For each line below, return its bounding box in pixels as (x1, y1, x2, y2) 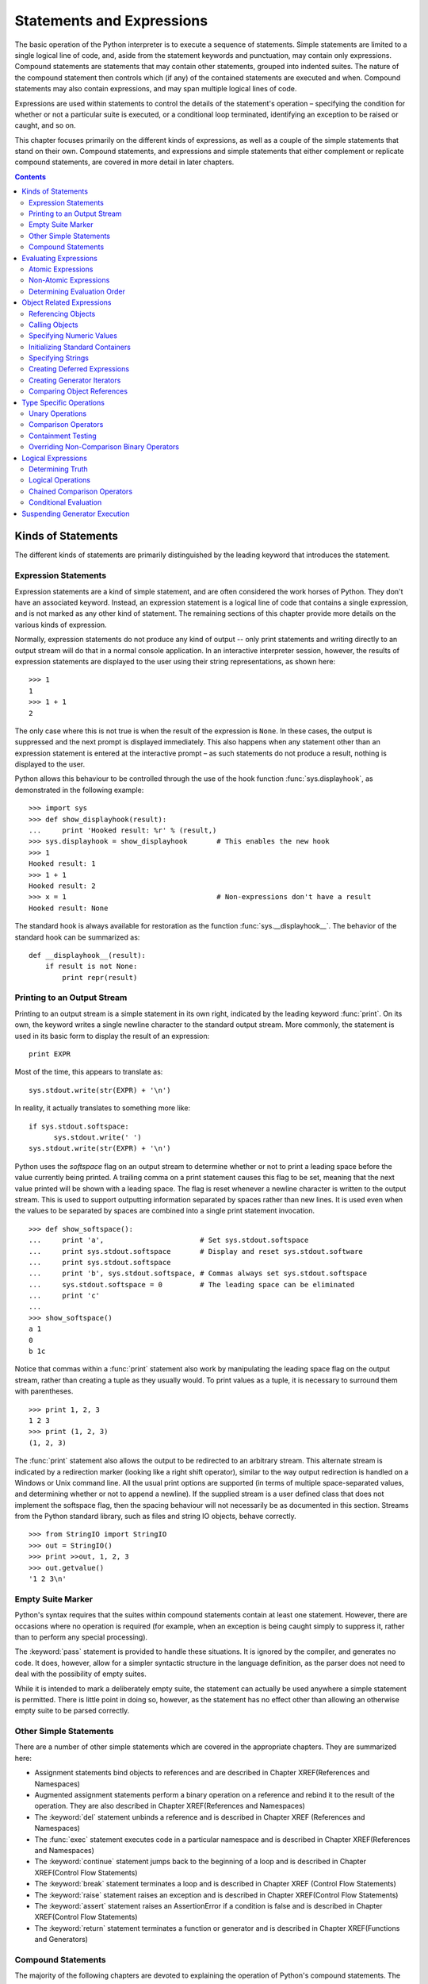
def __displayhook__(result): (29, 951, 147, 959)
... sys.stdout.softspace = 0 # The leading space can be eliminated (29, 1280, 355, 1289)
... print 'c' (29, 1291, 101, 1301)
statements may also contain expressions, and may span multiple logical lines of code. (14, 84, 297, 94)
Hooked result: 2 (29, 881, 96, 890)
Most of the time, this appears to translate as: (14, 1067, 163, 1077)
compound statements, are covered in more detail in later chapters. (14, 157, 235, 167)
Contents (14, 171, 47, 182)
